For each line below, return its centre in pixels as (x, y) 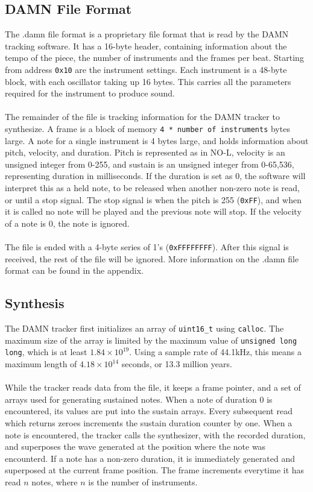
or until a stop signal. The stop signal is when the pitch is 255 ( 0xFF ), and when (153, 199)
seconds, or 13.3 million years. (177, 364)
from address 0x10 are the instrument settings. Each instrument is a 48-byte (146, 69)
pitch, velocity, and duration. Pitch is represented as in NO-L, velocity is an (145, 152)
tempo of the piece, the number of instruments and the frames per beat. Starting (154, 58)
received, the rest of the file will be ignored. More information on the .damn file (152, 258)
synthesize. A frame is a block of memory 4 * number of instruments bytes (147, 129)
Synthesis (35, 303)
